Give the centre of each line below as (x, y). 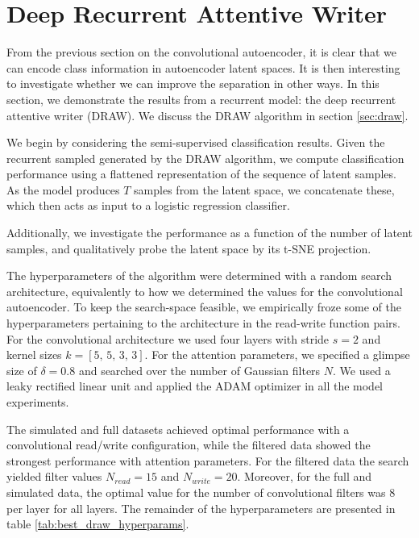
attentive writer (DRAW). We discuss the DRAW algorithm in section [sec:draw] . (207, 115)
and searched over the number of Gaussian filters (199, 370)
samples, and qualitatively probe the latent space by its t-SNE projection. (189, 248)
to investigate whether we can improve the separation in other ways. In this (193, 83)
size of (22, 370)
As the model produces (63, 189)
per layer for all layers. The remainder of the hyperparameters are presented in (201, 508)
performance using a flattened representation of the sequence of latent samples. (201, 174)
